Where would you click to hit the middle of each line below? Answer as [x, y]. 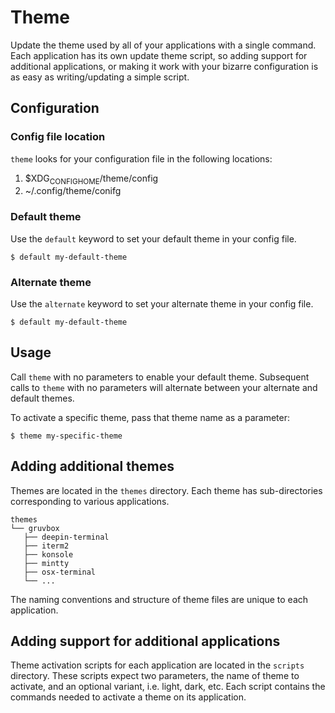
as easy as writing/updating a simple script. [100, 77]
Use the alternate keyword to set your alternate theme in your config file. [162, 304]
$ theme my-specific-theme [66, 436]
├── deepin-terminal [66, 537]
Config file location [58, 137]
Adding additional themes [92, 466]
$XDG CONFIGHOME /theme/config [91, 179]
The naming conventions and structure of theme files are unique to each [159, 599]
